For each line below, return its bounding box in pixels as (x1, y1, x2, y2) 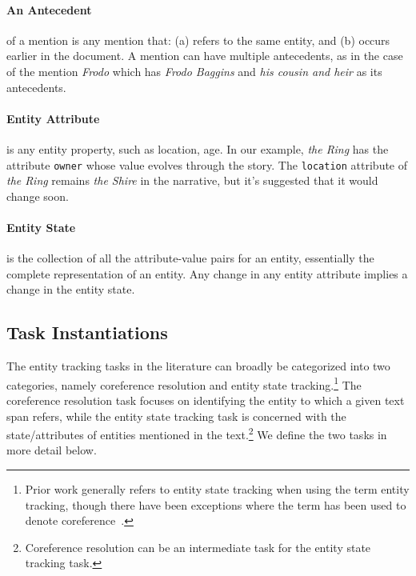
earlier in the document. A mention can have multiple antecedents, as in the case (6, 47, 403, 64)
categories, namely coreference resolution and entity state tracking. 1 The (6, 374, 362, 393)
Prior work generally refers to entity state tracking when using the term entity (25, 481, 410, 498)
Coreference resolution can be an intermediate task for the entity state (25, 538, 371, 555)
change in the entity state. (6, 281, 135, 298)
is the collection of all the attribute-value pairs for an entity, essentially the (6, 250, 374, 266)
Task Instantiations (6, 320, 168, 345)
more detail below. (6, 442, 97, 458)
